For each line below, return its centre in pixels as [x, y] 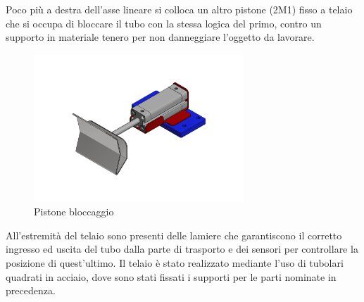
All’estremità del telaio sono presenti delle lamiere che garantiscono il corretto [174, 235]
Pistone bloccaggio [74, 212]
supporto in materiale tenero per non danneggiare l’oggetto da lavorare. [160, 37]
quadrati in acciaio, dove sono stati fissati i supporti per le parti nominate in [171, 276]
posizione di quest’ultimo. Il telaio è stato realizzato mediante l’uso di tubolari [175, 263]
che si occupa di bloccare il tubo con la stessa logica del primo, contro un [164, 23]
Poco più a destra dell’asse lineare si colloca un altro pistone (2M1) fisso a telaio [179, 9]
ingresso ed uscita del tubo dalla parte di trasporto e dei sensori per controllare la [182, 249]
